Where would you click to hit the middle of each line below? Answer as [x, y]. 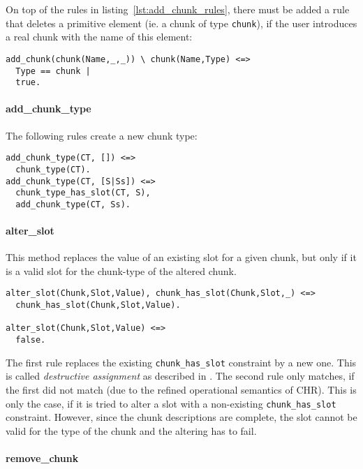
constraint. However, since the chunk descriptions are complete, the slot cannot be [181, 417]
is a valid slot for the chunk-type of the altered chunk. [121, 270]
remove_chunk [42, 458]
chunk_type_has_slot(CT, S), [83, 193]
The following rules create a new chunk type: [102, 135]
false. [31, 340]
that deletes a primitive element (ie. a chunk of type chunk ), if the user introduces [181, 23]
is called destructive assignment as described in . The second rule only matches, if [180, 376]
